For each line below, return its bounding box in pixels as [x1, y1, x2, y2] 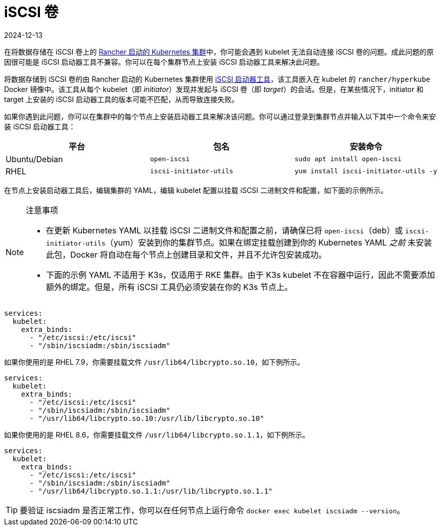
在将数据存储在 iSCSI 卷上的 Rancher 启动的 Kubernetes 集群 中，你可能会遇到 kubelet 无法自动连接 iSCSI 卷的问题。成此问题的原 [4, 47, 434, 56]
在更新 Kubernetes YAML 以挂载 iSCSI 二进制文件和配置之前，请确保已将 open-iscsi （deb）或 [46, 225, 403, 235]
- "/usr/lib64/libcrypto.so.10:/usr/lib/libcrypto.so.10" [29, 414, 264, 422]
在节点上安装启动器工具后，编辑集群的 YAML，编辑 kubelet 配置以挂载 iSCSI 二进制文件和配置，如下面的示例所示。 [4, 185, 388, 195]
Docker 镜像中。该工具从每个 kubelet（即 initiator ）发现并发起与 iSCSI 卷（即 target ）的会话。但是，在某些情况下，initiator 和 [4, 84, 424, 93]
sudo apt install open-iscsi [294, 155, 402, 163]
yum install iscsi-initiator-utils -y [294, 167, 437, 175]
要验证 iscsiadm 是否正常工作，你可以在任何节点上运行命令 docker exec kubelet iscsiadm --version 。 [20, 505, 405, 515]
